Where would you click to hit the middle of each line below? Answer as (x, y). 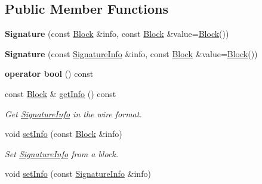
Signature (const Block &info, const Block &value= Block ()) (117, 34)
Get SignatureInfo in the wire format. (73, 113)
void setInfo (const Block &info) (64, 134)
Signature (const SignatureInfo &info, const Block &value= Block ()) (131, 53)
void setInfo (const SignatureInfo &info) (78, 174)
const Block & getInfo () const (61, 93)
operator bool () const (49, 74)
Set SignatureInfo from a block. (62, 153)
